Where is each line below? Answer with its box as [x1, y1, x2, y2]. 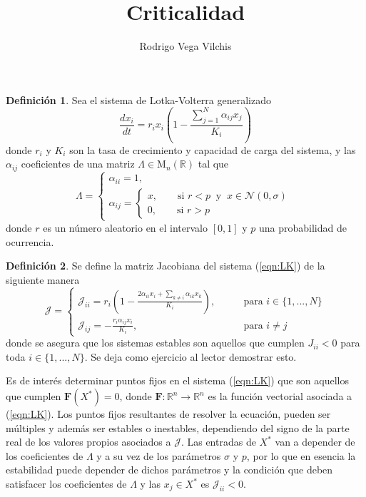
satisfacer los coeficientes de [6, 476, 127, 491]
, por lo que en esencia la [246, 448, 356, 463]
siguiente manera [6, 272, 80, 287]
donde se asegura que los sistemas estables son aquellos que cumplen [6, 335, 305, 350]
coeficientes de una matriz [21, 156, 135, 171]
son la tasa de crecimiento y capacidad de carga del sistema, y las [69, 142, 356, 157]
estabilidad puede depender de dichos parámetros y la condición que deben [6, 462, 333, 477]
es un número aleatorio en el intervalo [43, 220, 208, 235]
